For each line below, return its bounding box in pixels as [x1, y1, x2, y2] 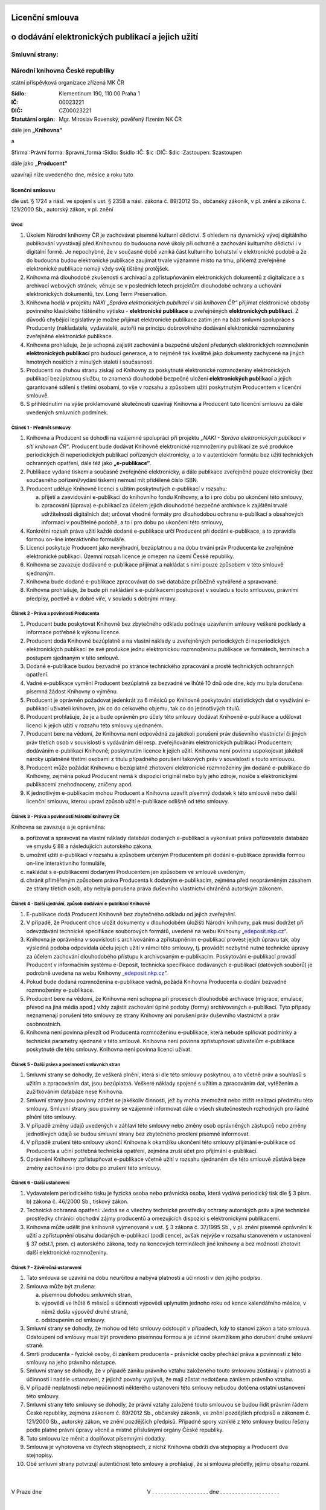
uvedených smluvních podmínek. [26, 408, 109, 416]
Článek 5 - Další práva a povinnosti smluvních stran [11, 1061, 121, 1067]
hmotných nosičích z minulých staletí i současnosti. [26, 358, 154, 365]
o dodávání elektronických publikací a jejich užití [11, 32, 199, 42]
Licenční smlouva [11, 13, 79, 23]
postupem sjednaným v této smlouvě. [26, 654, 120, 661]
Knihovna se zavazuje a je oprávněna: [11, 823, 106, 830]
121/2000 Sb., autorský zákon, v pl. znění [11, 206, 113, 213]
